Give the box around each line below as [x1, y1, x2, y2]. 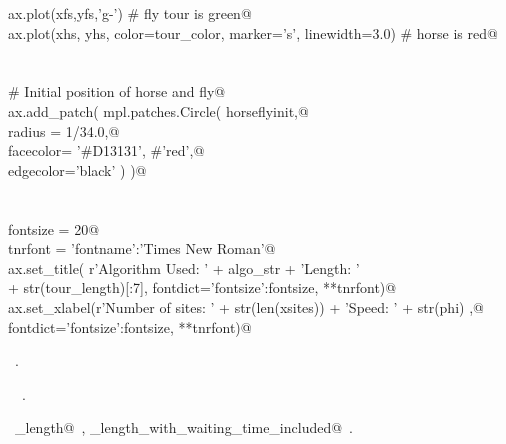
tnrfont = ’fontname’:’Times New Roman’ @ [8, 238, 276, 259]
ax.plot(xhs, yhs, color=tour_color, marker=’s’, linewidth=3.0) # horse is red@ [8, 22, 498, 43]
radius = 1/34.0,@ [8, 120, 120, 141]
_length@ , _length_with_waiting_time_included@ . [14, 417, 354, 438]
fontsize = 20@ [8, 218, 100, 239]
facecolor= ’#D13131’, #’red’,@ [8, 140, 205, 161]
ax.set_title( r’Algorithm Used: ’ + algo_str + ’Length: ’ [8, 257, 360, 278]
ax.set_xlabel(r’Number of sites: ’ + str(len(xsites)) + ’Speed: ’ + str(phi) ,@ [8, 296, 484, 317]
